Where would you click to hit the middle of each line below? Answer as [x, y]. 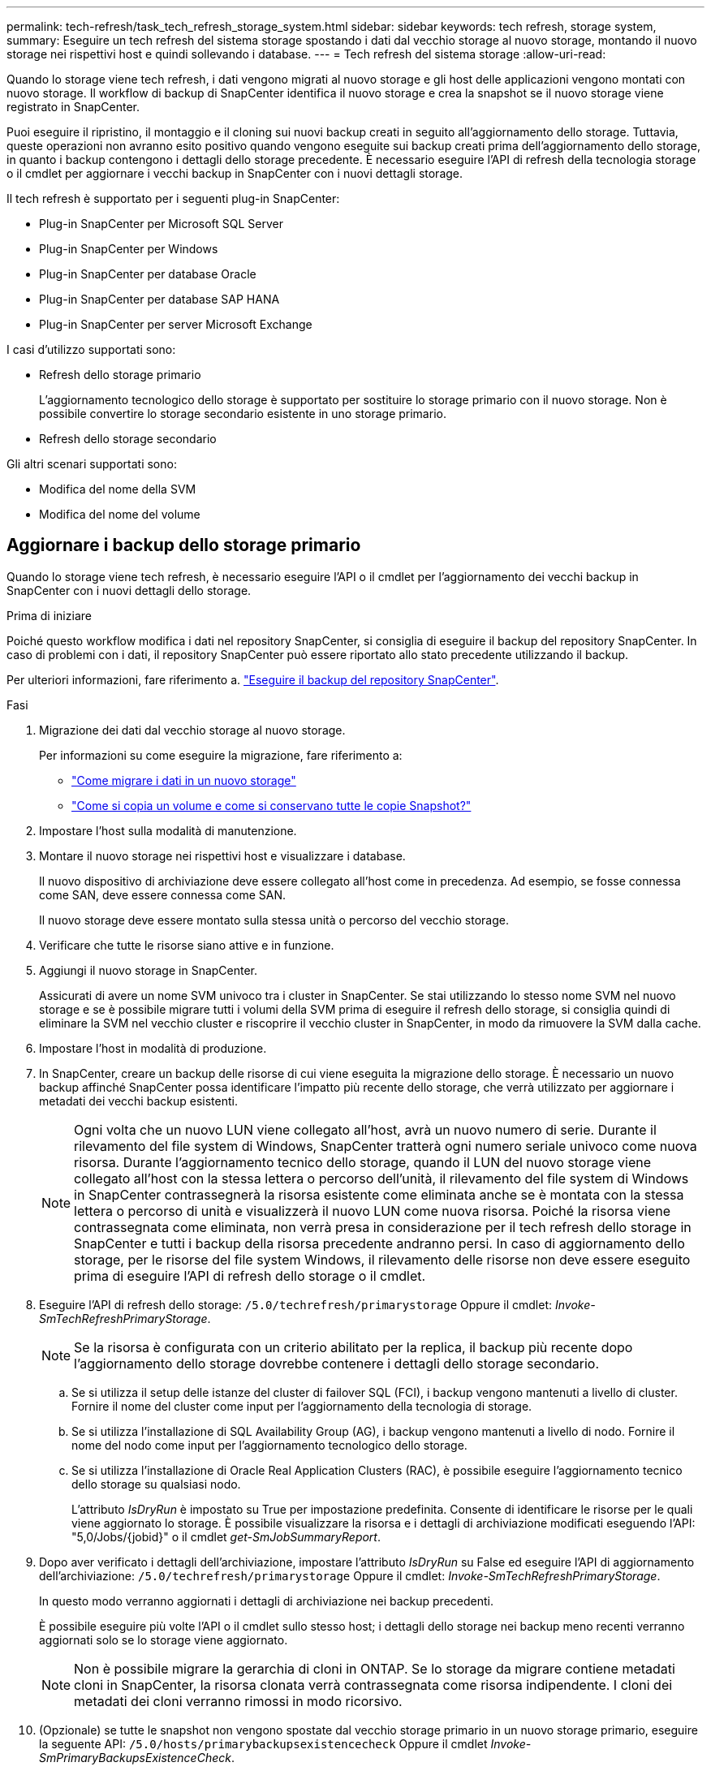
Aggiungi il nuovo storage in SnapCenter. [149, 970]
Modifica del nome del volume [120, 514]
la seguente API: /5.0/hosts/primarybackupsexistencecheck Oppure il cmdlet [263, 1743]
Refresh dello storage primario [120, 375]
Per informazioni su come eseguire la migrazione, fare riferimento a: [221, 755]
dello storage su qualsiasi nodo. [156, 1484]
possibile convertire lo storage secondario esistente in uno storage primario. [243, 414]
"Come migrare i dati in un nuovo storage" [184, 780]
